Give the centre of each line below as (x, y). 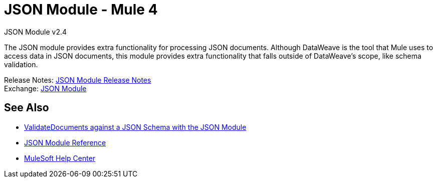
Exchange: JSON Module (45, 88)
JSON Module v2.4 (36, 32)
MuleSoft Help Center (60, 158)
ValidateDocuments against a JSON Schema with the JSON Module (135, 127)
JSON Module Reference (65, 142)
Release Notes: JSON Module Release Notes (78, 80)
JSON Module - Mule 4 (81, 10)
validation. (21, 64)
